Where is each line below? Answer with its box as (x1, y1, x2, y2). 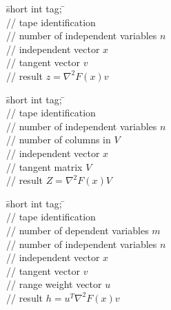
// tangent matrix (6, 159, 83, 174)
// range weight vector (6, 277, 102, 291)
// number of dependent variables (6, 223, 149, 237)
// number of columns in (6, 132, 111, 147)
